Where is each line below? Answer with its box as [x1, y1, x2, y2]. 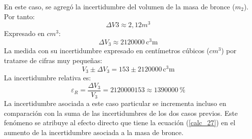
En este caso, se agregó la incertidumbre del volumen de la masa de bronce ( [4, 1, 235, 11]
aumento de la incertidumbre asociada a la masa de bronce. [4, 127, 183, 137]
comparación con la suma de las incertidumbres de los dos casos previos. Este [4, 107, 238, 118]
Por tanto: [4, 11, 35, 21]
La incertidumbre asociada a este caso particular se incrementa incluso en [4, 98, 226, 108]
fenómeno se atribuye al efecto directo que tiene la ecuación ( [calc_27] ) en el [4, 117, 236, 128]
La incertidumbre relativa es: [4, 72, 91, 83]
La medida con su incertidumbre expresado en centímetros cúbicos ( [4, 45, 210, 56]
